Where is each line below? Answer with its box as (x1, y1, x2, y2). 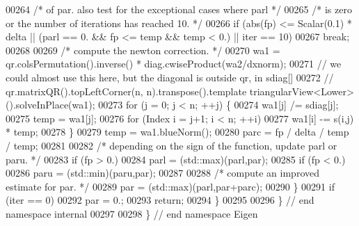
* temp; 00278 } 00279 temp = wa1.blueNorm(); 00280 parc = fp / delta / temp (6, 124, 349, 139)
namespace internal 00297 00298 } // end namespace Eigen (6, 206, 258, 220)
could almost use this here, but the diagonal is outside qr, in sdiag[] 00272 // (6, 70, 334, 84)
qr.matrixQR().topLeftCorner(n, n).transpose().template (6, 83, 247, 98)
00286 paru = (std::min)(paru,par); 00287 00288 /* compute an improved (6, 166, 319, 180)
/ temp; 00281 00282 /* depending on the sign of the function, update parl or (6, 138, 337, 152)
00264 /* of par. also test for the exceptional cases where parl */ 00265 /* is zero (6, 2, 352, 16)
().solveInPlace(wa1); (6, 97, 95, 112)
